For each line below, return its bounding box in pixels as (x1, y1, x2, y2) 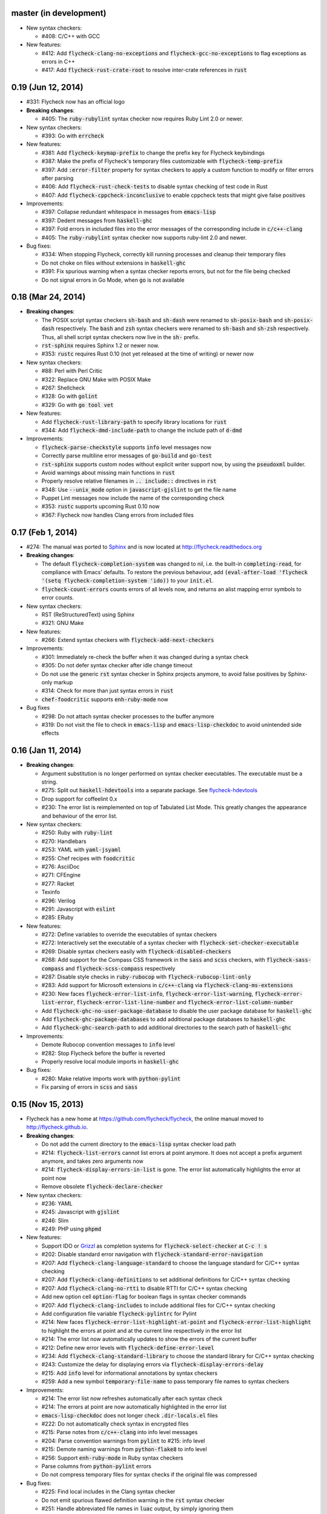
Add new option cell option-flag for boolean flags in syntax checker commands (41, 1293, 246, 1300)
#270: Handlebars (41, 838, 87, 845)
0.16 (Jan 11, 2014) (11, 745, 82, 756)
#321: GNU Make (41, 620, 84, 627)
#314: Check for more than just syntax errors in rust (41, 687, 174, 695)
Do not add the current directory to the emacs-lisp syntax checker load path (41, 1140, 236, 1148)
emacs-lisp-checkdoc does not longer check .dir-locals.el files (41, 1412, 218, 1419)
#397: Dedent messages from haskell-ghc (41, 217, 153, 224)
